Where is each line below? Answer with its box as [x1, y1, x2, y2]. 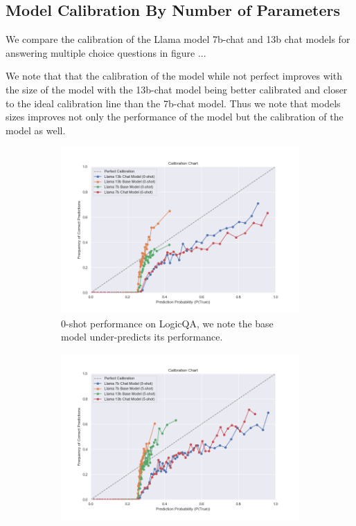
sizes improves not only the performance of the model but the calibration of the [6, 109, 344, 124]
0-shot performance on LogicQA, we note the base [61, 316, 274, 330]
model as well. [6, 123, 66, 137]
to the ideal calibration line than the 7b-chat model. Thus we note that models [6, 96, 341, 110]
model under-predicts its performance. [61, 329, 223, 344]
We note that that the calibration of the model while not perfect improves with [6, 69, 342, 83]
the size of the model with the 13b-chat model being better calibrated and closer [6, 82, 348, 96]
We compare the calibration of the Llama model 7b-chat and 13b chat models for [6, 32, 350, 46]
